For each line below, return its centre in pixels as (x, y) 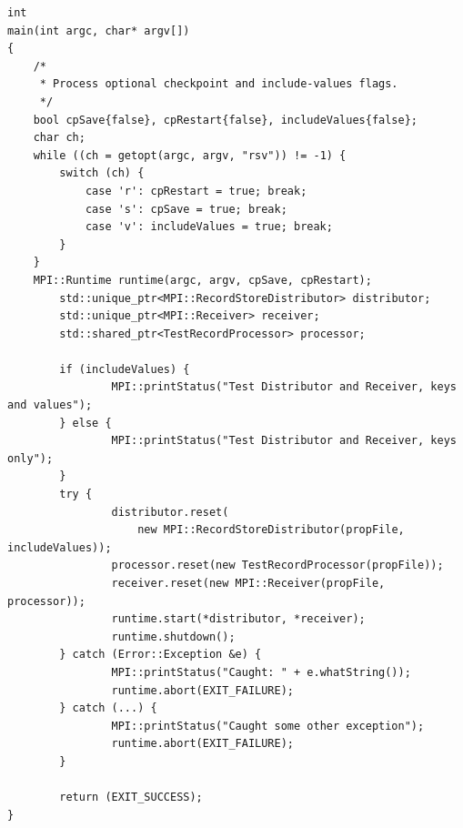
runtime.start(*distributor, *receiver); (238, 619)
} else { (86, 423)
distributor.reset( (170, 512)
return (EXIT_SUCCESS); (131, 798)
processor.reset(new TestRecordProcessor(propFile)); (277, 565)
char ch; (59, 138)
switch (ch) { (102, 173)
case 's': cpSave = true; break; (186, 209)
